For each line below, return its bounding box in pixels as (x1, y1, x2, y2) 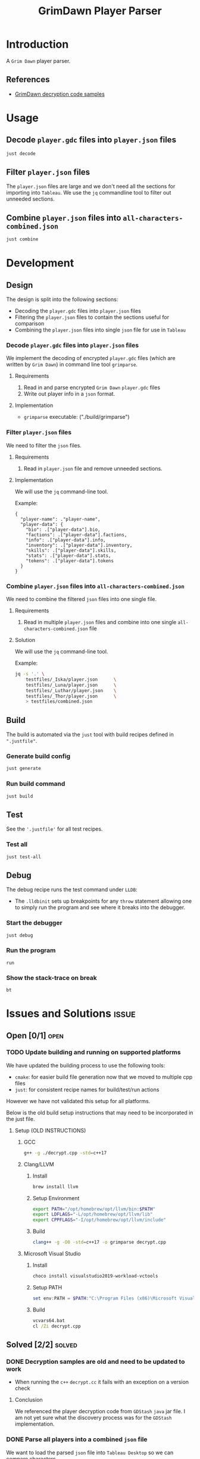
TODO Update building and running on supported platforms (6, 1048, 181, 1057)
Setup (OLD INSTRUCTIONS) (14, 1126, 86, 1134)
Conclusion (14, 1397, 43, 1404)
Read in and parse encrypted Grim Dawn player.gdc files (23, 384, 161, 391)
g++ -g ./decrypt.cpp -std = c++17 (23, 1150, 107, 1156)
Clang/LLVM (23, 1160, 55, 1167)
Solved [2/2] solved (6, 1340, 77, 1350)
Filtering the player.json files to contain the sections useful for (14, 314, 170, 321)
